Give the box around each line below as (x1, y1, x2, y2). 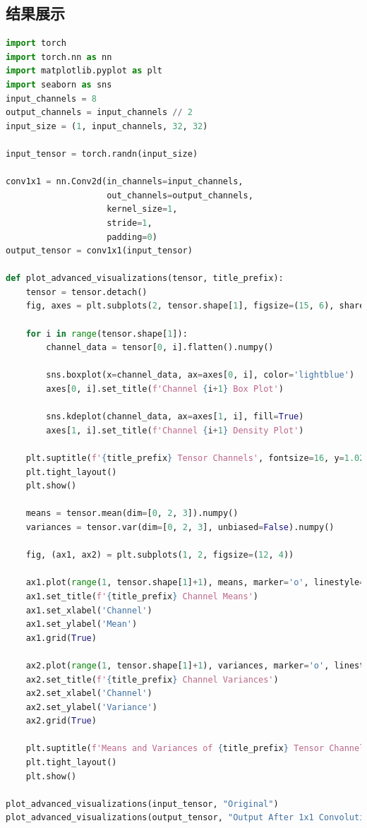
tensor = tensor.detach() (25, 287, 148, 297)
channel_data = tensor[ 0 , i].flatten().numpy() (46, 342, 274, 353)
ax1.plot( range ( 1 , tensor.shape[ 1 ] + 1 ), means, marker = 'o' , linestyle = (25, 577, 365, 588)
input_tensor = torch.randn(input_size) (6, 148, 198, 159)
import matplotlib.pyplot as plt (6, 66, 162, 76)
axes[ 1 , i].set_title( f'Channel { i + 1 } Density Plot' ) (46, 425, 304, 436)
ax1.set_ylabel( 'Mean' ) (25, 619, 138, 630)
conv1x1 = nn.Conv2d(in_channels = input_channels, (6, 176, 243, 187)
